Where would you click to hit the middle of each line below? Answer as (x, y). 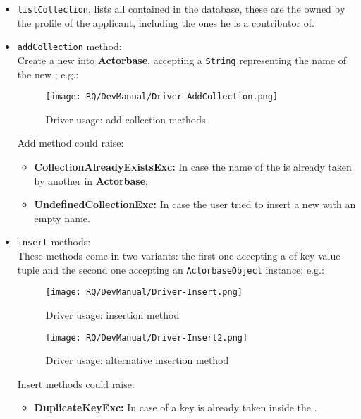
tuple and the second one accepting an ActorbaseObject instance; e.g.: (171, 269)
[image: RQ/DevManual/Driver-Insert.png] (144, 292)
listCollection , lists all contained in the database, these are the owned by (181, 8)
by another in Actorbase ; (91, 180)
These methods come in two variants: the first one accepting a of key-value (179, 256)
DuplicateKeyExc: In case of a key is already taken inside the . (176, 407)
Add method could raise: (71, 143)
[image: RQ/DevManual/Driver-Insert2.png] (147, 338)
